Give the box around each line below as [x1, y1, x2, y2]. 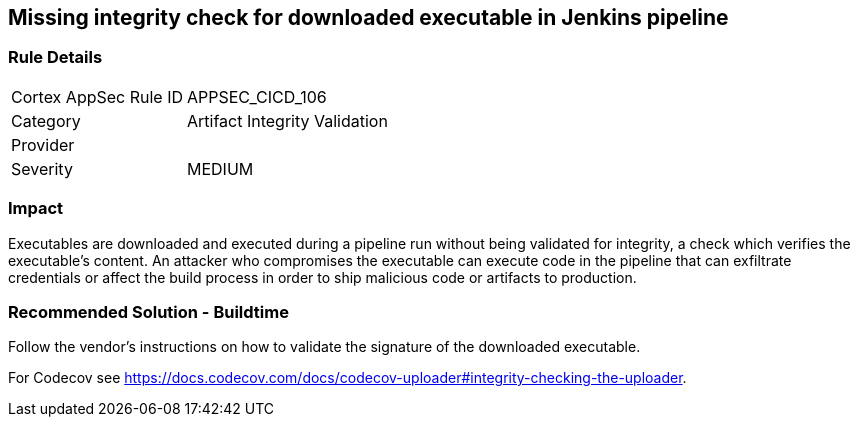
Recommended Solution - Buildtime [8, 301, 289, 322]
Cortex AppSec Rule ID [11, 86, 184, 107]
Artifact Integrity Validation [187, 110, 388, 131]
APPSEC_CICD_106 [187, 86, 327, 107]
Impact [8, 198, 64, 219]
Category [11, 110, 81, 131]
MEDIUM [187, 158, 254, 179]
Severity [11, 158, 73, 179]
